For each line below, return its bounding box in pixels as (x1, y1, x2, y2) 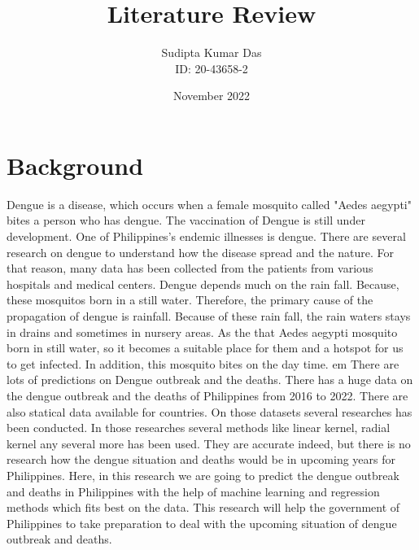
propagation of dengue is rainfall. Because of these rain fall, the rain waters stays (7, 308, 411, 324)
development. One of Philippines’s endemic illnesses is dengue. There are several (7, 228, 406, 245)
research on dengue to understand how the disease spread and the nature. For (7, 243, 395, 260)
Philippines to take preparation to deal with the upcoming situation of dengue (7, 514, 397, 531)
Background (7, 148, 144, 181)
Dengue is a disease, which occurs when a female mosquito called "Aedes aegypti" (7, 195, 412, 212)
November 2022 (172, 87, 251, 104)
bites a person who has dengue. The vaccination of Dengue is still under (7, 212, 365, 229)
